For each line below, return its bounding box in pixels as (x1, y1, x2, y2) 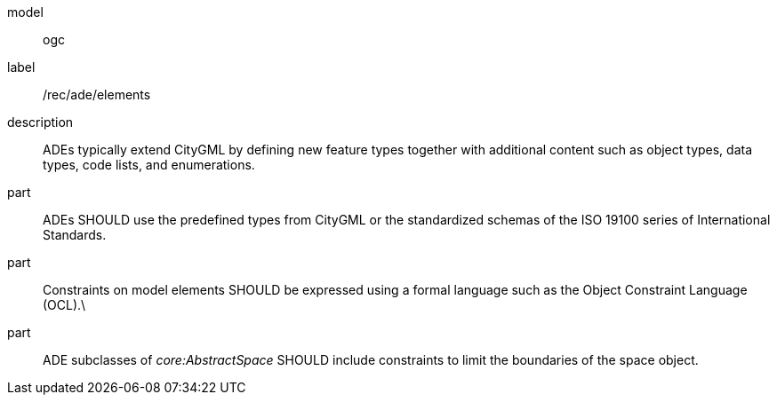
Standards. (43, 227, 107, 242)
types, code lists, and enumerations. (43, 157, 255, 172)
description (7, 114, 74, 130)
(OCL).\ (43, 297, 86, 312)
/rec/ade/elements (43, 87, 151, 102)
